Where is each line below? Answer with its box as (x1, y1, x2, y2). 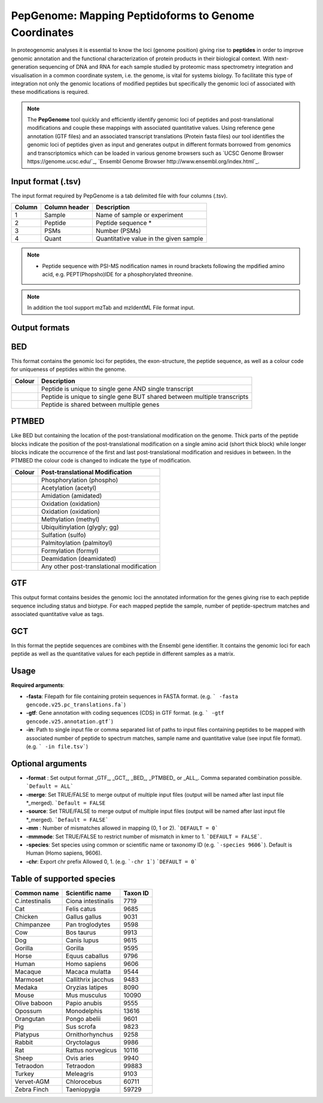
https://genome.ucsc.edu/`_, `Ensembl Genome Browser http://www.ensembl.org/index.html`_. (27, 158, 260, 165)
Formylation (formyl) (41, 546, 99, 554)
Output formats (11, 322, 70, 333)
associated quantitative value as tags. (11, 610, 104, 617)
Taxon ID (123, 889, 149, 897)
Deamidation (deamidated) (41, 554, 117, 562)
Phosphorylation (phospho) (41, 476, 118, 484)
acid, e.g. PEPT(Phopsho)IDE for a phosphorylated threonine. (42, 271, 193, 278)
